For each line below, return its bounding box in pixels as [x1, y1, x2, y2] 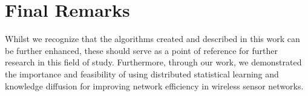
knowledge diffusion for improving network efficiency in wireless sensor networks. [5, 79, 304, 92]
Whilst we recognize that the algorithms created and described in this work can [5, 32, 300, 45]
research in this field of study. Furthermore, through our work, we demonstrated [5, 56, 302, 68]
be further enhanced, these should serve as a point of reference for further [5, 44, 278, 56]
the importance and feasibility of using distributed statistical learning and [5, 67, 279, 80]
